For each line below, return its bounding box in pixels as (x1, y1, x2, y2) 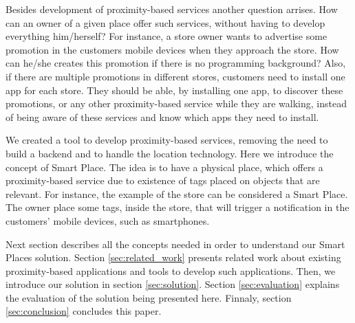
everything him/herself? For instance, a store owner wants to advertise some (6, 29, 327, 43)
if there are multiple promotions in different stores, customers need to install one (6, 69, 345, 83)
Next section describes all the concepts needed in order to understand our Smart (6, 236, 345, 251)
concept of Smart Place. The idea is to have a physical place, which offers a (6, 159, 323, 174)
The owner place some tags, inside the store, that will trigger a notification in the (6, 200, 349, 214)
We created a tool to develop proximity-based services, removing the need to (6, 133, 328, 147)
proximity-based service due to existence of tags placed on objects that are (6, 173, 320, 188)
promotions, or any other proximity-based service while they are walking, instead (6, 96, 347, 111)
